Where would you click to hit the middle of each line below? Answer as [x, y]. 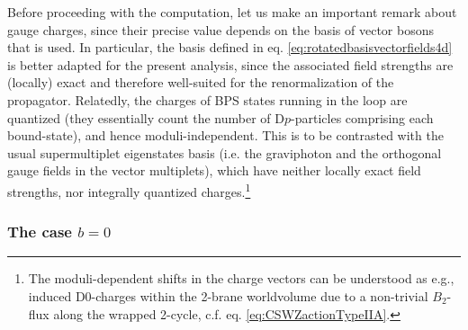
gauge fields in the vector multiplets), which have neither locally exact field [214, 170]
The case [40, 232]
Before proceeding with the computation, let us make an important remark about [232, 12]
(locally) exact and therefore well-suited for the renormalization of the [201, 82]
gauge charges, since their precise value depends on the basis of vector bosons [220, 29]
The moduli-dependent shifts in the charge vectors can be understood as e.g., [241, 278]
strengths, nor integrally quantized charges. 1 [129, 190]
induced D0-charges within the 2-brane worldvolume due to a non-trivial [228, 296]
